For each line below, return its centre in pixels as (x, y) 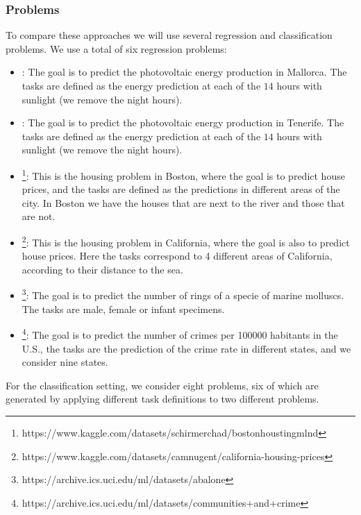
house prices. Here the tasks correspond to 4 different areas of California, (177, 256)
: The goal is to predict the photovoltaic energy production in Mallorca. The (184, 72)
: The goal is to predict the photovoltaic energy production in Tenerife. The (183, 123)
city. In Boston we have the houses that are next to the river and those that (183, 202)
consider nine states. (65, 362)
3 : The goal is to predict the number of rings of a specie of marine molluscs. (183, 294)
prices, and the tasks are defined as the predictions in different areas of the (181, 189)
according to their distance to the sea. (102, 269)
